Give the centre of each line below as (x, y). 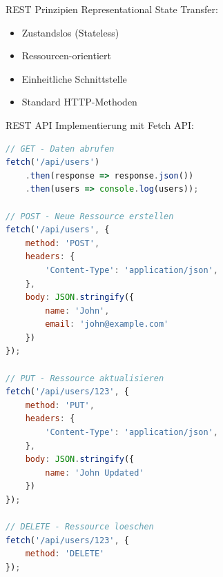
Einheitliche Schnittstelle (74, 78)
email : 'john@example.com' (107, 324)
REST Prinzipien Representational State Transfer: (112, 9)
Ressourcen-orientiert (66, 55)
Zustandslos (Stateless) (70, 32)
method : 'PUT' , (60, 405)
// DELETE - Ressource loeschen (80, 527)
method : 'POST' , (62, 243)
